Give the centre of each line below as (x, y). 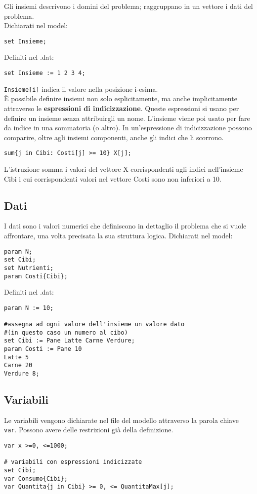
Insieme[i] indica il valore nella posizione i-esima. (81, 89)
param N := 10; (29, 308)
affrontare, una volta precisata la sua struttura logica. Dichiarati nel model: (118, 235)
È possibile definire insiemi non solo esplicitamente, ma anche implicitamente (121, 98)
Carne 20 (18, 365)
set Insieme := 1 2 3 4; (45, 73)
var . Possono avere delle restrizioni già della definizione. (89, 430)
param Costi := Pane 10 (43, 349)
